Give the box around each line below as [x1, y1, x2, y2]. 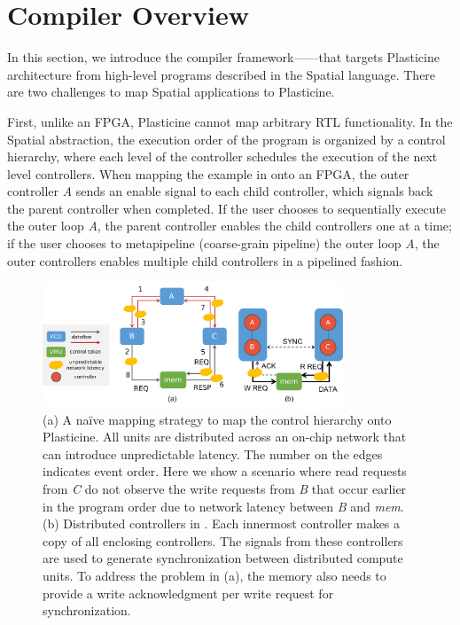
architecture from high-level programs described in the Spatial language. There [7, 65, 436, 83]
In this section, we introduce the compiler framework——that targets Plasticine [7, 48, 440, 66]
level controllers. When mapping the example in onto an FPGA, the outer [7, 164, 409, 183]
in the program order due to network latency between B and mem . [43, 496, 404, 515]
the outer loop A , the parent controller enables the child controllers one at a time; [7, 216, 452, 235]
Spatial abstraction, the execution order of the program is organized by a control [7, 129, 446, 148]
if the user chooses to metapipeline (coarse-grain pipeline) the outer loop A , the [7, 234, 440, 253]
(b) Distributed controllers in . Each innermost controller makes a [43, 514, 401, 533]
